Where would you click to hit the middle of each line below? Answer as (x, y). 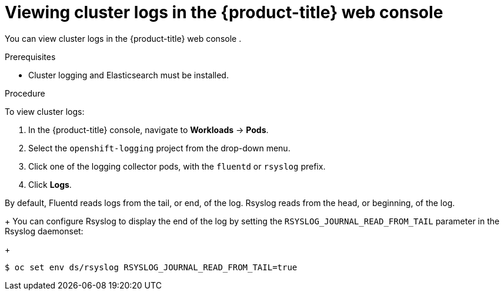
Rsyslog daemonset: (44, 231)
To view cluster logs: (45, 111)
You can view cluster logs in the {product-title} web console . (123, 38)
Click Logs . (50, 184)
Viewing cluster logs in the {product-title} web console (224, 12)
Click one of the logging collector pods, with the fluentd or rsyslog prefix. (177, 166)
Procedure (25, 93)
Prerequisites (30, 57)
